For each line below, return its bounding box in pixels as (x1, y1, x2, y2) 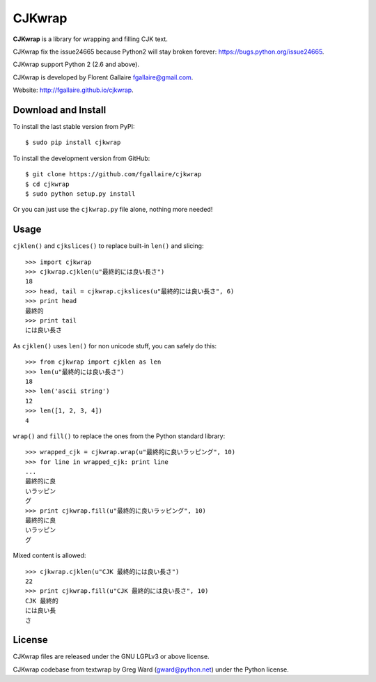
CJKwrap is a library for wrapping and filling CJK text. (13, 35, 169, 43)
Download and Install (13, 104, 107, 116)
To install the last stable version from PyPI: (13, 123, 135, 131)
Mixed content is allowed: (13, 551, 86, 560)
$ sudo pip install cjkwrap (25, 139, 121, 146)
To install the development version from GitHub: (13, 154, 150, 162)
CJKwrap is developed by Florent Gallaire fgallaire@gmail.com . (13, 73, 194, 82)
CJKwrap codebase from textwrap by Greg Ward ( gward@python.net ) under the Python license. (13, 665, 289, 674)
